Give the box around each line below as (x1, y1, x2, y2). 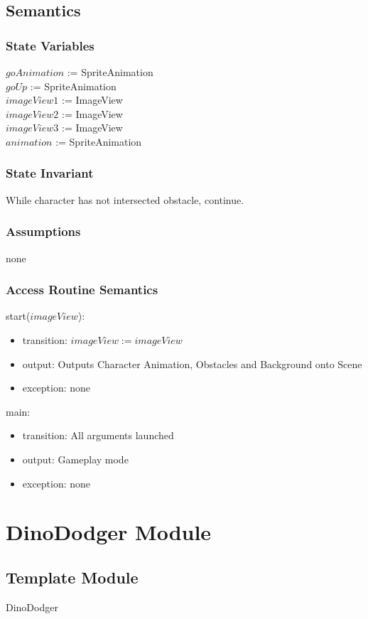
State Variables (6, 36, 94, 54)
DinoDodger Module (6, 517, 212, 547)
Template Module (6, 566, 139, 588)
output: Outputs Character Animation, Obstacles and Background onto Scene (22, 356, 362, 371)
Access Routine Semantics (6, 281, 158, 298)
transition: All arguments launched (22, 428, 174, 443)
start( (6, 308, 31, 323)
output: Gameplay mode (22, 451, 129, 466)
